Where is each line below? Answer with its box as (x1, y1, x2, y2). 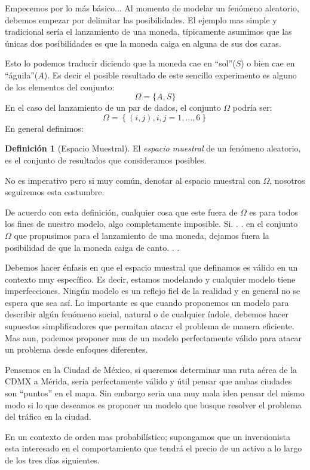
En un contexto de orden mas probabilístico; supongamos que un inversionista (5, 430, 290, 442)
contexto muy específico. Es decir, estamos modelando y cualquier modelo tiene (5, 272, 296, 285)
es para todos (249, 205, 299, 218)
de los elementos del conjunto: (5, 80, 115, 93)
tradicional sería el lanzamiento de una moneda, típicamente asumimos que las (5, 25, 292, 38)
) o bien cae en (241, 57, 295, 69)
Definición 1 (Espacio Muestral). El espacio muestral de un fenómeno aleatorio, (5, 142, 301, 154)
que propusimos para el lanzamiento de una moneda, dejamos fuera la (14, 229, 269, 241)
